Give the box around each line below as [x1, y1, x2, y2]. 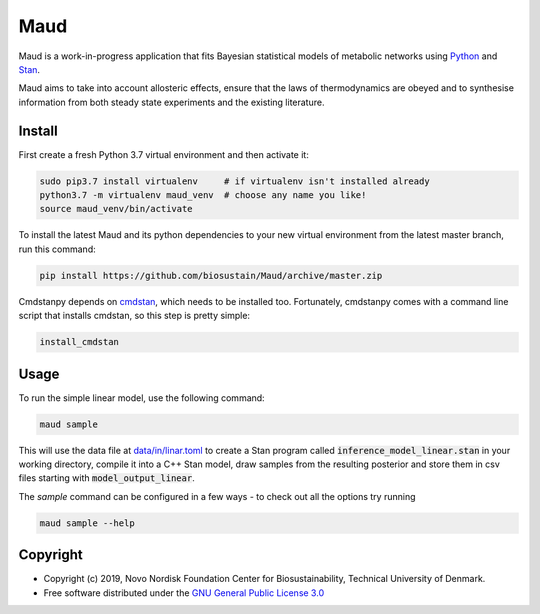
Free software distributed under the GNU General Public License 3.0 [43, 586, 325, 599]
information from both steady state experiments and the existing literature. [18, 96, 325, 108]
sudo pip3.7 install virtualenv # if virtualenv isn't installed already [39, 175, 430, 187]
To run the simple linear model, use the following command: [18, 391, 265, 404]
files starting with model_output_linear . [18, 472, 195, 484]
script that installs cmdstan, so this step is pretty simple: [18, 310, 250, 322]
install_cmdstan [39, 336, 120, 348]
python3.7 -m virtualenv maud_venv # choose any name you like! [39, 190, 367, 200]
